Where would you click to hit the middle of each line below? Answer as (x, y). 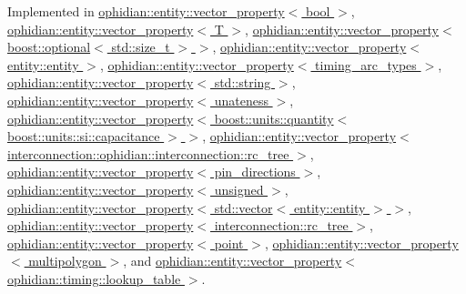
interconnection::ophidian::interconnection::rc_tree (148, 153)
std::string (243, 82)
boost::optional (49, 47)
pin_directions (255, 172)
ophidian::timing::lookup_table (94, 278)
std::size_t (141, 47)
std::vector (243, 207)
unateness (241, 100)
